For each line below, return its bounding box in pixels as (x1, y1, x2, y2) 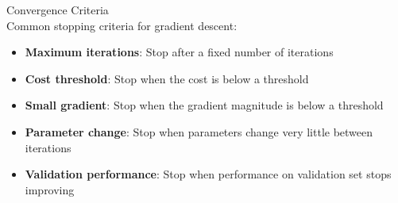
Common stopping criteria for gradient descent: (6, 17, 238, 33)
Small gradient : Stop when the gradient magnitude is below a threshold (25, 97, 384, 113)
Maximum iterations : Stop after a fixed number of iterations (25, 44, 334, 60)
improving (25, 181, 75, 197)
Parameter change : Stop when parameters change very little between (25, 123, 373, 140)
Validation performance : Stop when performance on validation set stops (25, 166, 392, 182)
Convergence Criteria (6, 2, 109, 17)
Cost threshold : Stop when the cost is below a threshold (25, 70, 309, 86)
